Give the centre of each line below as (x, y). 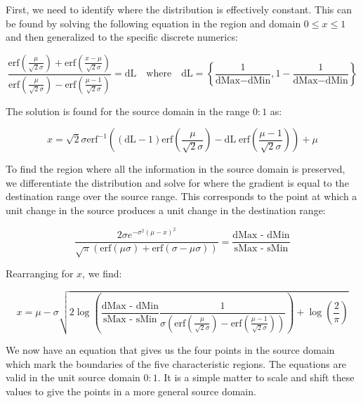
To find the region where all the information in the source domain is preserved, (176, 169)
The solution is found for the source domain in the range (128, 111)
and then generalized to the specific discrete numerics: (122, 37)
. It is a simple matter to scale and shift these (256, 377)
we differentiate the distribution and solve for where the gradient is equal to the (177, 182)
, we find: (102, 273)
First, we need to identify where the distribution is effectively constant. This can (179, 9)
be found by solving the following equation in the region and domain (153, 23)
